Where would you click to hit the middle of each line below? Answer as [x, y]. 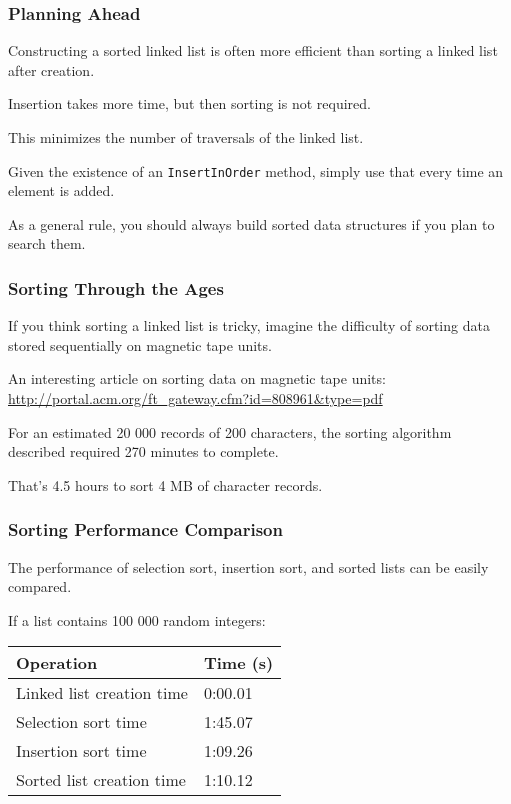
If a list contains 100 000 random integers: [137, 619]
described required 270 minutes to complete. [143, 451]
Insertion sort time [81, 751]
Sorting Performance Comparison [145, 529]
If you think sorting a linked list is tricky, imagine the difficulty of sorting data [249, 325]
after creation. [51, 69]
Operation [57, 663]
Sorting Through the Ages [116, 287]
